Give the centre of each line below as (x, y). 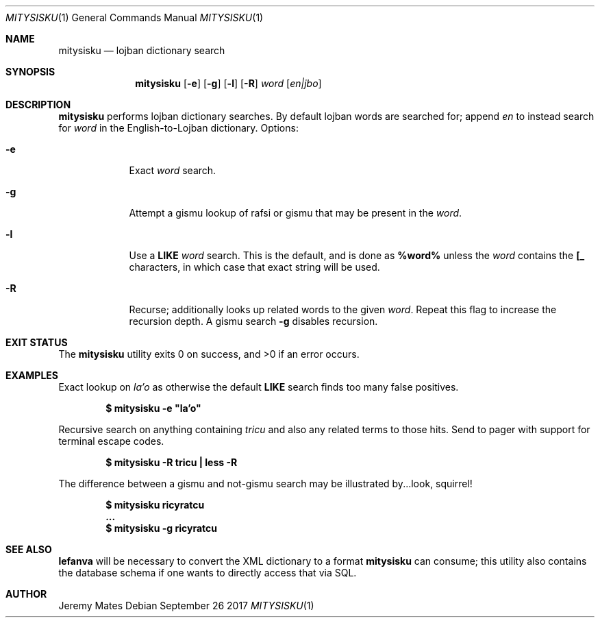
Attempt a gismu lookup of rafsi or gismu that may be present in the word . (296, 213)
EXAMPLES (32, 375)
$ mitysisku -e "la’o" (153, 408)
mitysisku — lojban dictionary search (142, 50)
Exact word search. (173, 170)
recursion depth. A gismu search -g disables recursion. (253, 321)
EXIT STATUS (37, 342)
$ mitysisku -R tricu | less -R (172, 462)
